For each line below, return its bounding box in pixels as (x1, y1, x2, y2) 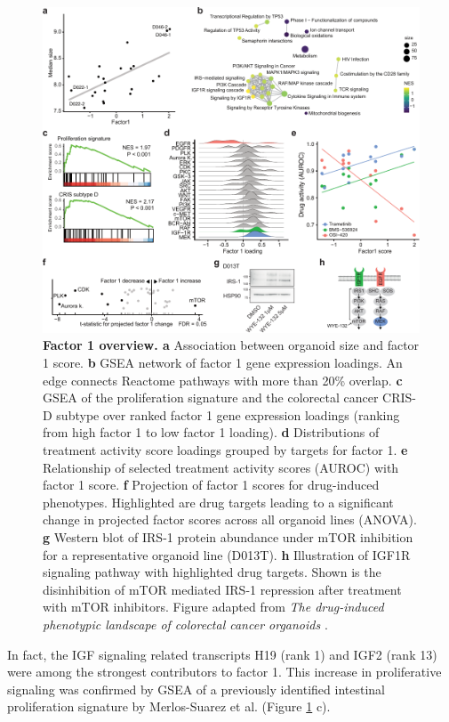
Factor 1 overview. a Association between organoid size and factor (43, 336, 420, 354)
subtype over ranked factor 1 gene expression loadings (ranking (56, 405, 400, 424)
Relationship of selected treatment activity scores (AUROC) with (43, 458, 399, 476)
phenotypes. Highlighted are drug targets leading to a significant (43, 492, 394, 511)
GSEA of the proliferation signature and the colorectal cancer (43, 388, 379, 407)
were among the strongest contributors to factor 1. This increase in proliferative (7, 662, 442, 681)
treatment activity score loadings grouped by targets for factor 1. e (43, 440, 408, 458)
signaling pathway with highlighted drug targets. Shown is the (43, 563, 381, 581)
